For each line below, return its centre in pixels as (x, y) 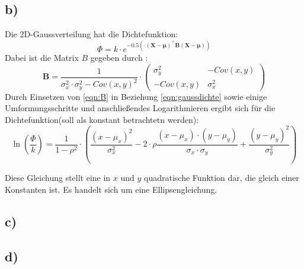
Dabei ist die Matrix (42, 58)
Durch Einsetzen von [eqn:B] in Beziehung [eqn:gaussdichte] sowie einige (136, 96)
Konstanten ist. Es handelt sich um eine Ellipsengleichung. (111, 189)
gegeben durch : (119, 58)
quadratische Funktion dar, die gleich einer (222, 178)
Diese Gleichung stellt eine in (58, 178)
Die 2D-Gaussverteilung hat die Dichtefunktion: (92, 34)
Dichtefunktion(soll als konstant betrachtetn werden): (102, 119)
